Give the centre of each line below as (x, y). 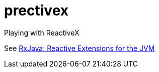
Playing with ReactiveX (42, 32)
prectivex (36, 10)
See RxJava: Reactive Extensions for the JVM (79, 48)
